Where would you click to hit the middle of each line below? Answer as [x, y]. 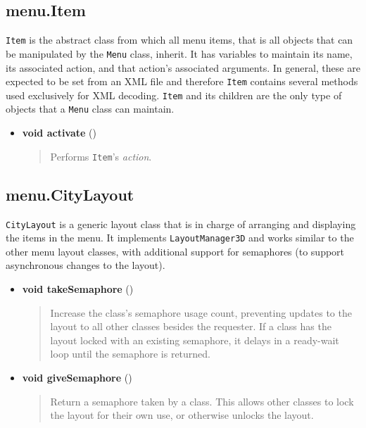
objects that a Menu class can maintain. [90, 109]
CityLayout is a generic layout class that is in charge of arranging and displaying [181, 224]
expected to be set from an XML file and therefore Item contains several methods [182, 81]
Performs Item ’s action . [101, 156]
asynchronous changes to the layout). [86, 265]
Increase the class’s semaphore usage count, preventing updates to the [201, 312]
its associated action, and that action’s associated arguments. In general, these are [183, 67]
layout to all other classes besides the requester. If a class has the [191, 326]
